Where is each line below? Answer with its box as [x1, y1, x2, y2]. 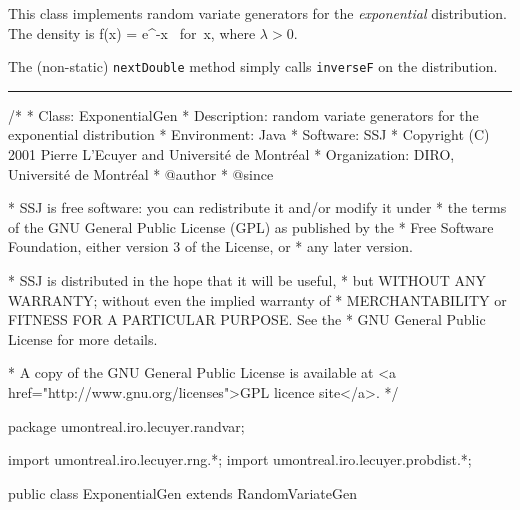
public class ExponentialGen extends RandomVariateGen [8, 482, 357, 503]
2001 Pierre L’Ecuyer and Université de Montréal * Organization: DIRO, [8, 144, 455, 165]
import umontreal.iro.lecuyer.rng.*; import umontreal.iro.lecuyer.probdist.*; [8, 449, 472, 470]
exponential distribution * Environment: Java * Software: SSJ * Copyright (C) [8, 124, 490, 145]
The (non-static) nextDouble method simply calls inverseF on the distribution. [8, 56, 498, 77]
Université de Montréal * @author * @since [8, 163, 274, 184]
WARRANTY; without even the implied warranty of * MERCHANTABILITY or [8, 289, 507, 310]
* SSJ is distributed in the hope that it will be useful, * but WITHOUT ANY [8, 270, 487, 290]
